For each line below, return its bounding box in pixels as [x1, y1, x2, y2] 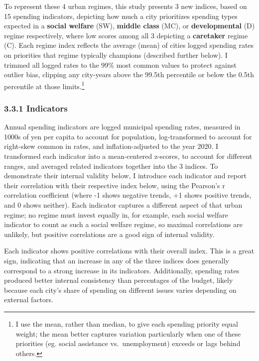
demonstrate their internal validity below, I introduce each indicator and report [4, 170, 247, 181]
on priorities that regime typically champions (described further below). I [4, 49, 228, 60]
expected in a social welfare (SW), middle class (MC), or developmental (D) [4, 20, 255, 31]
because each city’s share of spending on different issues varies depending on [4, 284, 237, 295]
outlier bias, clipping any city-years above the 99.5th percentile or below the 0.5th [4, 69, 254, 80]
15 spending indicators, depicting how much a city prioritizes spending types [4, 10, 238, 21]
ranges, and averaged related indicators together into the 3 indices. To [4, 160, 218, 171]
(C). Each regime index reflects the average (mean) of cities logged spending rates [4, 40, 254, 50]
